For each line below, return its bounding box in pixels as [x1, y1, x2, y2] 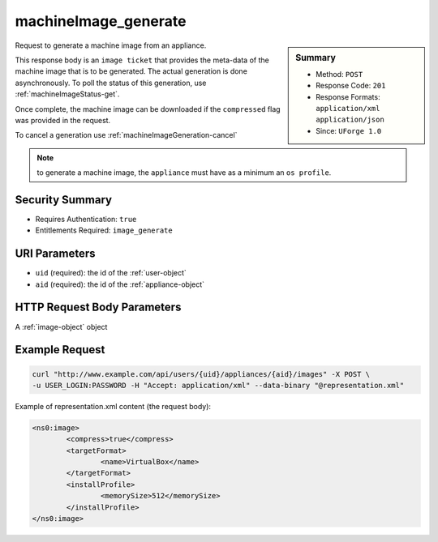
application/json [316, 115, 384, 125]
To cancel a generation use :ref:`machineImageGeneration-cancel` [15, 130, 238, 140]
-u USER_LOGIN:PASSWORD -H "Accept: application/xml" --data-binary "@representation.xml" [32, 381, 405, 390]
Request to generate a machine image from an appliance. [15, 41, 207, 50]
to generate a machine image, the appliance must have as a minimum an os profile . [36, 168, 332, 177]
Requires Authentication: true [35, 214, 137, 224]
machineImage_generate [15, 12, 187, 30]
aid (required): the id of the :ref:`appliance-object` [35, 280, 205, 289]
